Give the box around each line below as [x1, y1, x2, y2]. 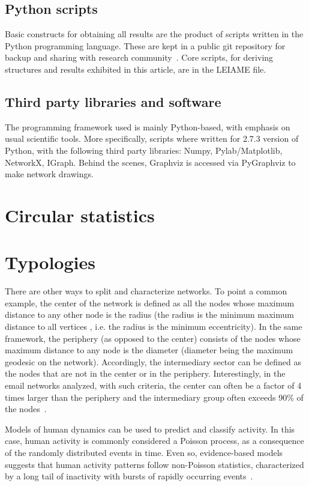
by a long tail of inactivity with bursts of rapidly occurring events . [5, 470, 253, 482]
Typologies [5, 250, 95, 275]
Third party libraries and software [5, 92, 221, 111]
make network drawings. [5, 168, 94, 180]
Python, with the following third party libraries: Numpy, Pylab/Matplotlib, [5, 144, 283, 156]
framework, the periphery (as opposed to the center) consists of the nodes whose [5, 332, 301, 344]
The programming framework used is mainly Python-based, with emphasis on [5, 120, 290, 133]
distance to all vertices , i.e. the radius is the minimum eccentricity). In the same [5, 320, 302, 333]
